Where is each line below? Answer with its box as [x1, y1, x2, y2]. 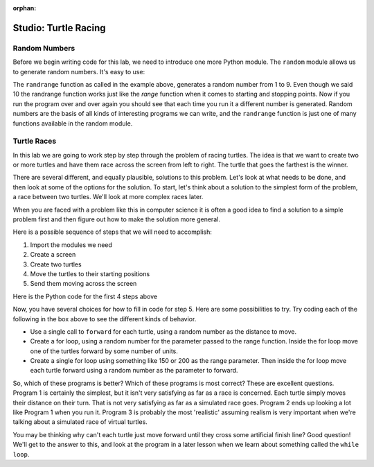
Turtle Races [12, 136, 57, 146]
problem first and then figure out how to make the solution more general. [12, 215, 221, 223]
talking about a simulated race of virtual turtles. [12, 418, 148, 426]
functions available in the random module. [12, 119, 133, 128]
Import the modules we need [30, 240, 112, 249]
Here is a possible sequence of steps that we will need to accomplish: [12, 228, 213, 236]
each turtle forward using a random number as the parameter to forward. [30, 366, 238, 375]
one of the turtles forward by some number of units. [30, 347, 178, 355]
